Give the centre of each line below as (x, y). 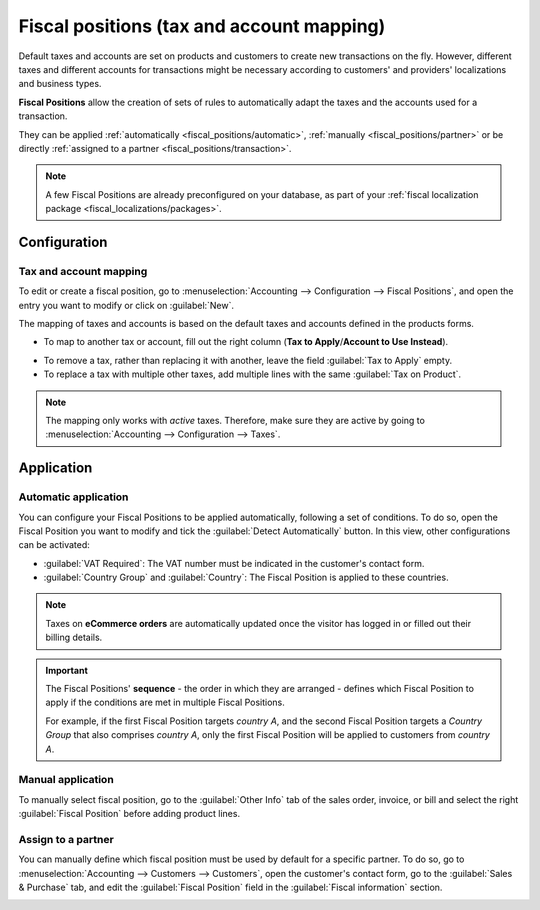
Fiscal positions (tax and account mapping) (202, 26)
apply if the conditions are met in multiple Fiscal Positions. (165, 702)
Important (67, 670)
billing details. (74, 637)
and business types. (60, 84)
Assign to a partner (66, 839)
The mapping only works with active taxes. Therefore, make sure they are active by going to (235, 420)
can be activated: (54, 545)
